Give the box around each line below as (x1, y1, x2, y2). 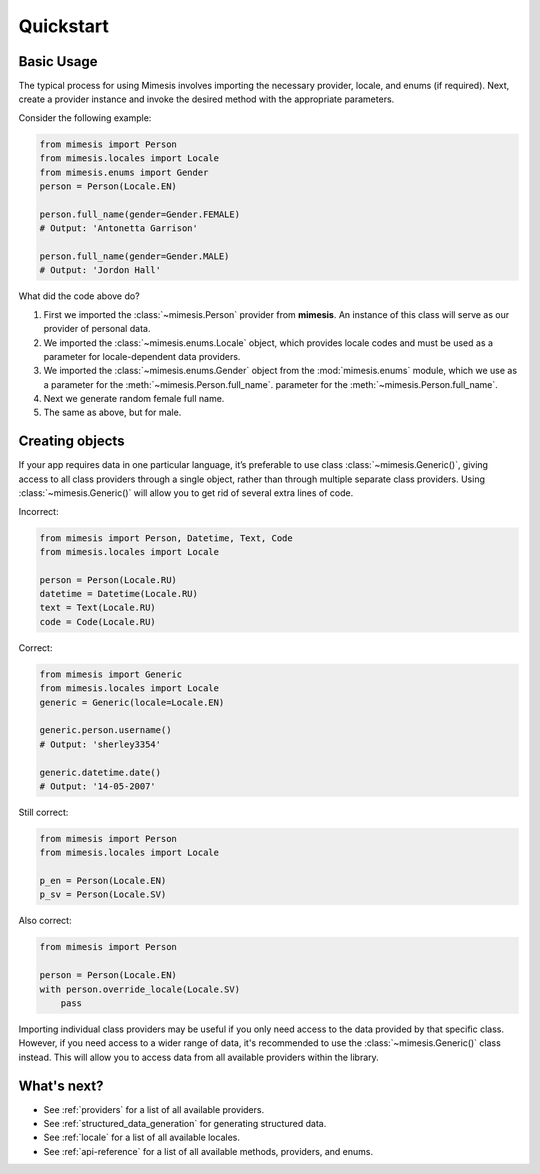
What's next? (18, 1077, 104, 1094)
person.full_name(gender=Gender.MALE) (39, 250, 230, 262)
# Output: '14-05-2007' (39, 780, 157, 792)
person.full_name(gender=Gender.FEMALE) (39, 208, 240, 220)
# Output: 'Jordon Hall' (39, 265, 162, 276)
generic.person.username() (39, 725, 172, 736)
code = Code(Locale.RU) (39, 616, 157, 627)
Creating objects (18, 433, 125, 450)
